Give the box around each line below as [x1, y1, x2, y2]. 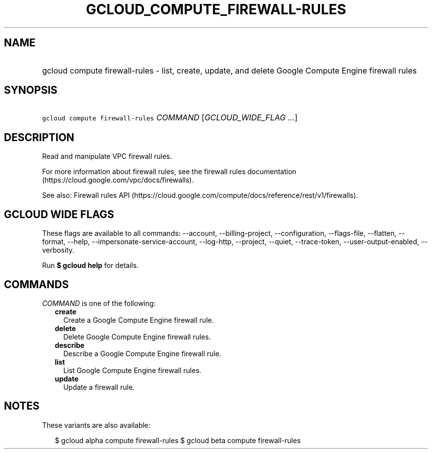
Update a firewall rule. [63, 382, 135, 391]
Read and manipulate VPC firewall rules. [42, 152, 172, 161]
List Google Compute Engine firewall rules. [63, 366, 202, 375]
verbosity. [42, 246, 74, 255]
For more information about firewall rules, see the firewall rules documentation [42, 167, 296, 176]
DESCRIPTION [4, 131, 74, 144]
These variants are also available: [42, 420, 150, 429]
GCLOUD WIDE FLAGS [4, 208, 114, 221]
